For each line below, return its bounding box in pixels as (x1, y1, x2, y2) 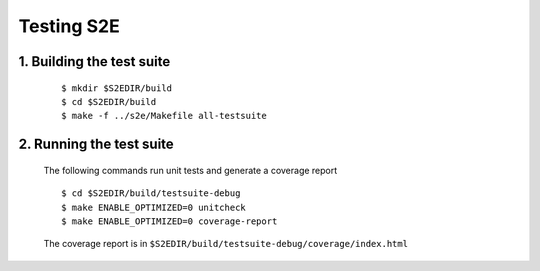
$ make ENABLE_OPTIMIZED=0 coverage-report (61, 215, 278, 227)
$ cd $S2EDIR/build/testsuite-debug (61, 188, 241, 199)
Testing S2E (18, 15, 120, 37)
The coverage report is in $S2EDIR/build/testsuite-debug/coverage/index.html (43, 238, 409, 250)
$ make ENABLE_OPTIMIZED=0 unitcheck (61, 201, 247, 213)
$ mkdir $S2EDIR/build (61, 82, 173, 94)
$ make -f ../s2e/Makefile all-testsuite (61, 110, 267, 122)
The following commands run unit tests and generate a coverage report (43, 164, 338, 176)
